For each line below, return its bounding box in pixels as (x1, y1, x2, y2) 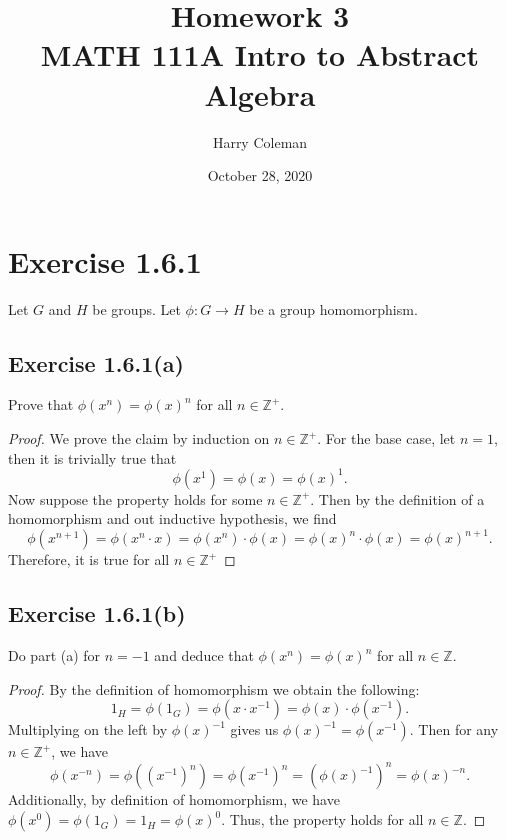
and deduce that (154, 645, 254, 666)
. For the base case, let (317, 428, 456, 449)
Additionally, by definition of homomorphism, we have (8, 789, 340, 810)
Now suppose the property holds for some (8, 488, 263, 509)
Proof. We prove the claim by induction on (8, 428, 270, 449)
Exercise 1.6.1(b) (8, 598, 186, 629)
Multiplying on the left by (8, 719, 168, 740)
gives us (230, 719, 279, 740)
